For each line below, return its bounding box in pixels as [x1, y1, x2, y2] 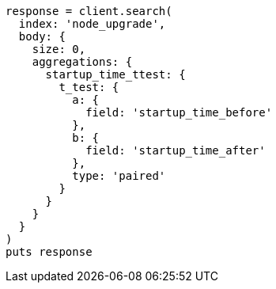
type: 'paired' [72, 169, 166, 182]
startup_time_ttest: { [45, 68, 186, 81]
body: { [18, 30, 66, 43]
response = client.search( [6, 5, 172, 17]
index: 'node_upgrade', [18, 17, 166, 30]
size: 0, [32, 43, 86, 55]
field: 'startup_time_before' [85, 106, 273, 119]
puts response [6, 245, 93, 258]
